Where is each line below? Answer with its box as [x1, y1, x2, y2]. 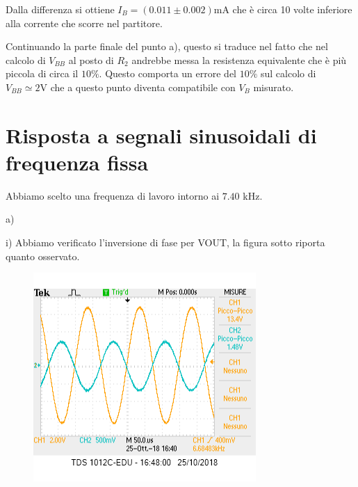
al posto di [68, 52, 114, 67]
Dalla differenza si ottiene [6, 2, 115, 16]
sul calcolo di [260, 66, 316, 81]
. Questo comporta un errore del [99, 66, 236, 81]
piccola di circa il [6, 66, 79, 81]
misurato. [253, 79, 294, 94]
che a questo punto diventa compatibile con [50, 79, 236, 94]
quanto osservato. [6, 248, 80, 263]
